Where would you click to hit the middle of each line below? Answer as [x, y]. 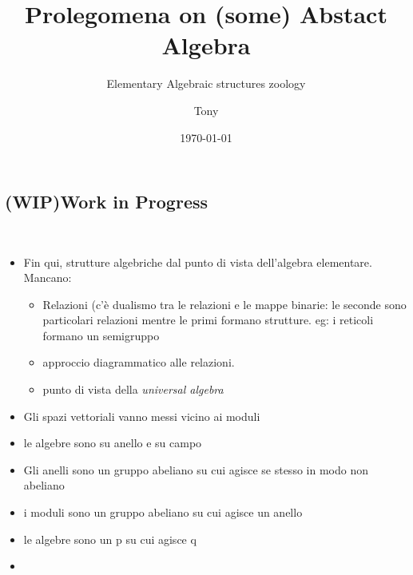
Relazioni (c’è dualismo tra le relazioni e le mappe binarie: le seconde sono [224, 304]
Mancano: [48, 278]
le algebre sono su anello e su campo [113, 443]
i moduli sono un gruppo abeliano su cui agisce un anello [163, 512]
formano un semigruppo [101, 335]
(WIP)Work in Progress [107, 202]
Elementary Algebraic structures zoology [206, 83]
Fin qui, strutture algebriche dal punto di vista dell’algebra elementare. [198, 262]
